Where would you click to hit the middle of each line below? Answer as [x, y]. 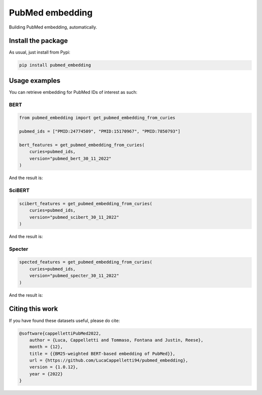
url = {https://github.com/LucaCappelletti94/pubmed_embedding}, [109, 360]
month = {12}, [46, 347]
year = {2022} [46, 374]
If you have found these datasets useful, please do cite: [64, 320]
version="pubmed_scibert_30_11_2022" [74, 217]
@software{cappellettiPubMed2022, [60, 333]
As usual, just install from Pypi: [40, 52]
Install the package [38, 41]
